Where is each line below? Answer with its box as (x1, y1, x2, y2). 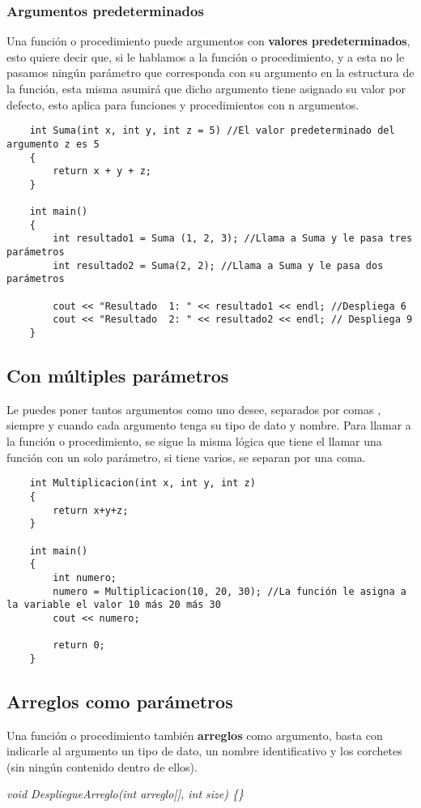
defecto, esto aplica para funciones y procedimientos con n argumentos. (6, 96, 359, 113)
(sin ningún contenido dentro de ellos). (6, 758, 198, 775)
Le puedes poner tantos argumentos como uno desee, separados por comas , (6, 400, 381, 417)
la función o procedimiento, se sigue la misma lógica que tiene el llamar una (6, 433, 382, 450)
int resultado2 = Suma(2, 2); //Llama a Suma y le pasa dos (53, 259, 384, 271)
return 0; (53, 639, 105, 652)
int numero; (53, 571, 117, 584)
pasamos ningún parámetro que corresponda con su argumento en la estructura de (6, 64, 415, 81)
